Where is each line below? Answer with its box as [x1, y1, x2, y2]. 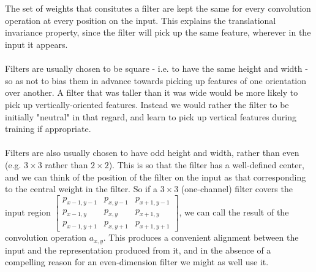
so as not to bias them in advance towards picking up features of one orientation [5, 74, 307, 87]
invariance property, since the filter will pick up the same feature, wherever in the [5, 26, 311, 39]
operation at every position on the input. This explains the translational [5, 14, 276, 26]
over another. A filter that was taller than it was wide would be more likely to [5, 86, 298, 99]
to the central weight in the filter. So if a [5, 182, 157, 195]
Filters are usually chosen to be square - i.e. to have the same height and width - [5, 62, 308, 75]
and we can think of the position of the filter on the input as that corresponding [5, 170, 306, 183]
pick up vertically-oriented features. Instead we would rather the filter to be [5, 98, 289, 111]
